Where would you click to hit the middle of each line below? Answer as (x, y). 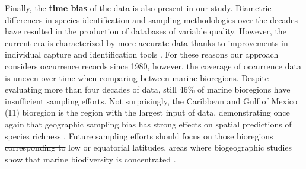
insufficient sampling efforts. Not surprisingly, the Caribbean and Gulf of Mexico (151, 101)
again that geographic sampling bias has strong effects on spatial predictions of (148, 124)
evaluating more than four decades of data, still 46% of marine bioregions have (148, 89)
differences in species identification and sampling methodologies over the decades (152, 19)
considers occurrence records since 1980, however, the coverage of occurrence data (153, 66)
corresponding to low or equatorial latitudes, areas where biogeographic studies (149, 147)
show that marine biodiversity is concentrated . (90, 159)
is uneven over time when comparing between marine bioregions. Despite (137, 77)
